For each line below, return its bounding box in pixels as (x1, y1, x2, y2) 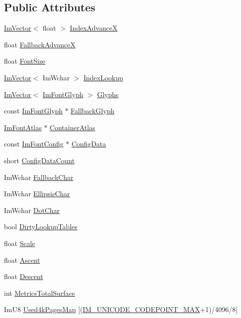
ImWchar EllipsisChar (4, 188, 70, 199)
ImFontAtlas (4, 122, 42, 132)
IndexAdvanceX (69, 23, 118, 33)
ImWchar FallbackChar (4, 172, 73, 182)
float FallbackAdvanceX (4, 39, 75, 49)
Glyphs (97, 89, 119, 99)
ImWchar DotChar (4, 205, 60, 215)
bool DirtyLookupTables (4, 221, 78, 232)
